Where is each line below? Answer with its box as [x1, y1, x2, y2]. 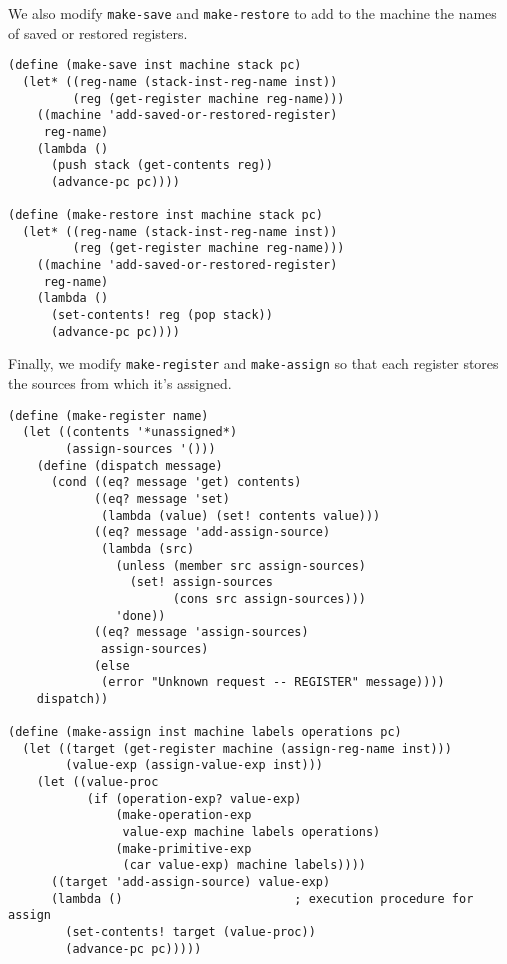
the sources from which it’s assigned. [8, 373, 232, 394]
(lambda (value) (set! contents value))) [101, 508, 381, 523]
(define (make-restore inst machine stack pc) [8, 208, 323, 223]
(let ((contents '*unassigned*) [22, 425, 238, 440]
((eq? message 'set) [93, 491, 230, 506]
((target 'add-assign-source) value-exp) [50, 875, 331, 890]
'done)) [115, 608, 166, 623]
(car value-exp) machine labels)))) [122, 858, 366, 873]
